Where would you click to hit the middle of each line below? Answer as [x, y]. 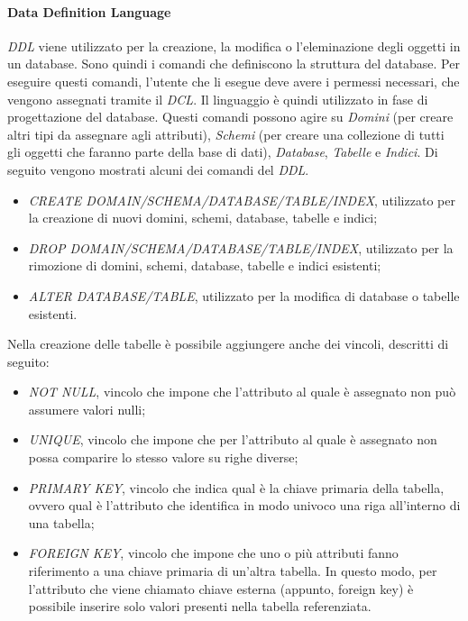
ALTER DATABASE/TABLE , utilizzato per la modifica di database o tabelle [244, 295]
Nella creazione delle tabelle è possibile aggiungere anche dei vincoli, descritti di [228, 344]
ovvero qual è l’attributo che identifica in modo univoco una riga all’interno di [244, 505]
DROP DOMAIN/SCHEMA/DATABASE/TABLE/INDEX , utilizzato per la [241, 247]
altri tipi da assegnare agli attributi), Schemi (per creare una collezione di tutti [226, 134]
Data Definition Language [89, 11]
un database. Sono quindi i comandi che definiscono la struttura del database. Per [234, 64]
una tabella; [61, 522]
